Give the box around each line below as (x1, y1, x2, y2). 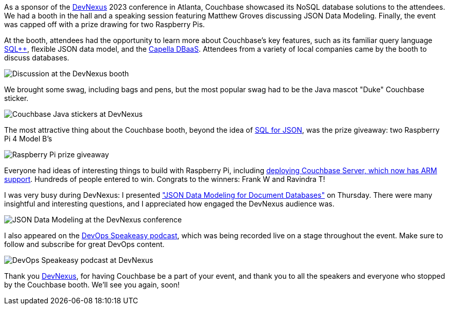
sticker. (4, 94, 29, 102)
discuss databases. (4, 53, 69, 62)
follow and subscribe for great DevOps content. (4, 240, 165, 249)
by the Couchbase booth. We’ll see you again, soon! (4, 280, 180, 289)
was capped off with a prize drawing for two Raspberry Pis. (4, 20, 205, 29)
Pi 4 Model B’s (4, 134, 52, 143)
